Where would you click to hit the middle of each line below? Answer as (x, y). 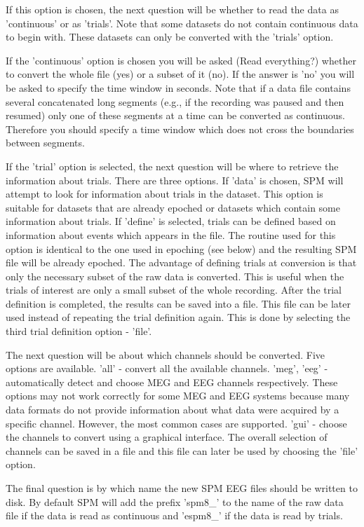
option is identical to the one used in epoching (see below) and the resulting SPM (181, 248)
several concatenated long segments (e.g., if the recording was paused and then (175, 101)
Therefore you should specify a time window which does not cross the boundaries (180, 129)
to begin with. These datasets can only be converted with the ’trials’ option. (170, 37)
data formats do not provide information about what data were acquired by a (173, 410)
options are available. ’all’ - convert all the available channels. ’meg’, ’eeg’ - (167, 368)
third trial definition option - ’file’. (79, 331)
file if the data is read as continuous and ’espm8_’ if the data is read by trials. (174, 515)
